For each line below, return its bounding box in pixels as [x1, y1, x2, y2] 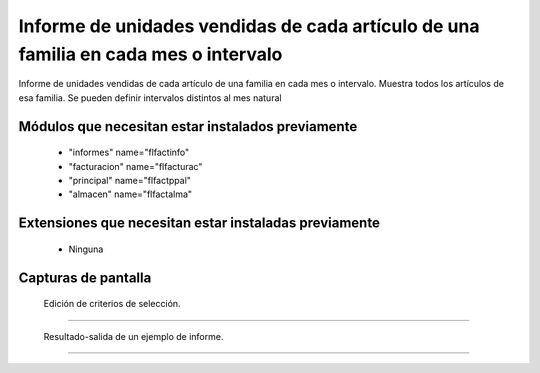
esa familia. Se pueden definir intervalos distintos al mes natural [18, 91, 282, 104]
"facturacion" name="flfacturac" [68, 160, 203, 172]
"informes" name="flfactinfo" [68, 146, 190, 159]
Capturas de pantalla [18, 269, 152, 286]
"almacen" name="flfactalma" [68, 188, 193, 200]
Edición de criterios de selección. [43, 298, 181, 310]
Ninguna [68, 243, 104, 255]
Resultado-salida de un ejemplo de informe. [43, 330, 224, 342]
